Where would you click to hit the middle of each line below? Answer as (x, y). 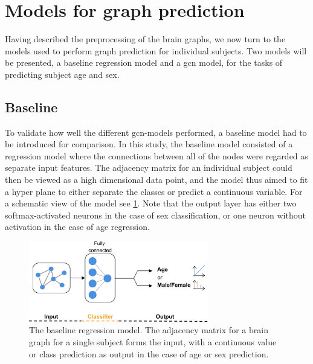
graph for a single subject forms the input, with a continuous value (153, 341)
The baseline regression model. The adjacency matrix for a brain (149, 330)
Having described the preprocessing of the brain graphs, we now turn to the (145, 39)
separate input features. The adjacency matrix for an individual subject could (149, 168)
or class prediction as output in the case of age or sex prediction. (149, 353)
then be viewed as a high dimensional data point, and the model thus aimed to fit (156, 180)
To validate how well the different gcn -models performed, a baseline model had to (156, 132)
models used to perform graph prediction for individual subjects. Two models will (156, 50)
